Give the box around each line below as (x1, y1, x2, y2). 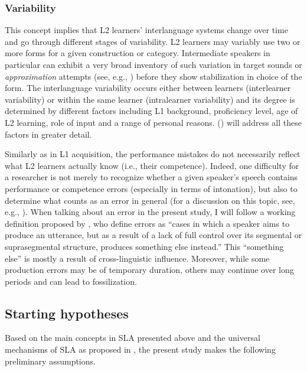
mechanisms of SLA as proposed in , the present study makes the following (5, 343, 276, 356)
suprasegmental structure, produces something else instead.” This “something (5, 240, 284, 252)
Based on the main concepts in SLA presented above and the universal (5, 331, 260, 344)
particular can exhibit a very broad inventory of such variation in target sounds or (5, 58, 302, 70)
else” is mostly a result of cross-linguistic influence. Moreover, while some (5, 252, 270, 264)
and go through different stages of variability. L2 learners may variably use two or (5, 35, 301, 47)
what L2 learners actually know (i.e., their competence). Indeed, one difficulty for (5, 159, 299, 171)
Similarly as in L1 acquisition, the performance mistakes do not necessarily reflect (5, 148, 301, 160)
